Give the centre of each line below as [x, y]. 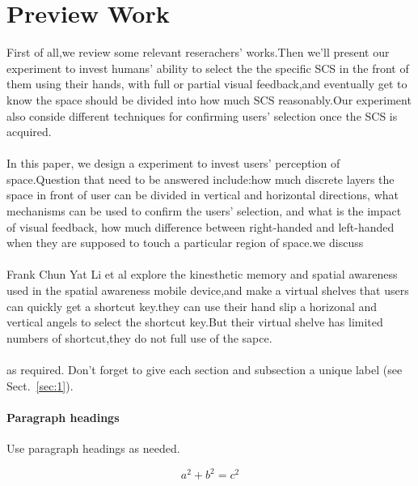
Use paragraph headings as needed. [93, 448]
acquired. [29, 132]
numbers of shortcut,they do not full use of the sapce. [139, 337]
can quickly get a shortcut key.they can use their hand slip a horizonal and [192, 306]
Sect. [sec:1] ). [40, 385]
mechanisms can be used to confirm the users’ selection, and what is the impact [204, 211]
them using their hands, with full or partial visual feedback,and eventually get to [207, 84]
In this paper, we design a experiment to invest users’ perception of [173, 163]
